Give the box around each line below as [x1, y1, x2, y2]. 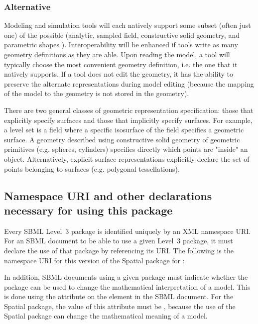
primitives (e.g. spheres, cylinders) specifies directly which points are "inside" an [4, 144, 248, 154]
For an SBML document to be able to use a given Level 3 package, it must [4, 235, 233, 246]
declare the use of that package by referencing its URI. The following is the [4, 245, 234, 255]
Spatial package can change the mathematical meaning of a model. [4, 311, 208, 321]
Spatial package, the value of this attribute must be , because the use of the [4, 301, 236, 311]
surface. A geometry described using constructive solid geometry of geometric [4, 134, 240, 144]
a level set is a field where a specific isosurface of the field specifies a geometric [4, 124, 244, 135]
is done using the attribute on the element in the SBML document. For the [4, 291, 234, 302]
